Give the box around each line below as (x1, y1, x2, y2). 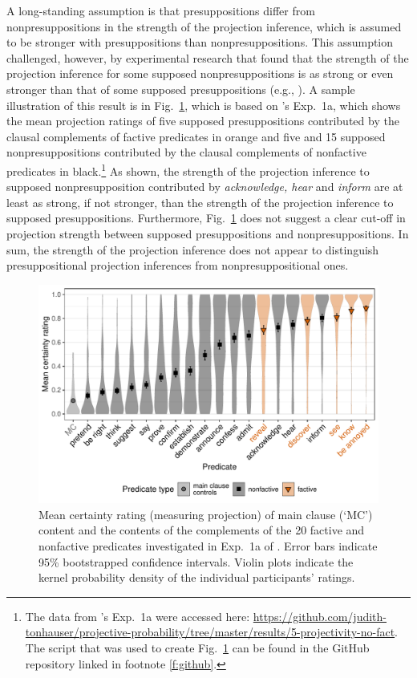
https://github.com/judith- (253, 607, 387, 624)
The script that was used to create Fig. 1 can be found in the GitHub (25, 639, 370, 656)
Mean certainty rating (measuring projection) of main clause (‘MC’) (38, 505, 373, 522)
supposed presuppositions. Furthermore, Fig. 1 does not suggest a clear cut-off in (6, 209, 406, 226)
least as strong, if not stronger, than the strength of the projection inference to (6, 193, 394, 210)
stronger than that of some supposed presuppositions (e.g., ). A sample (6, 80, 355, 97)
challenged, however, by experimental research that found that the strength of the (6, 49, 409, 66)
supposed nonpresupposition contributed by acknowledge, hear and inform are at (6, 178, 403, 195)
